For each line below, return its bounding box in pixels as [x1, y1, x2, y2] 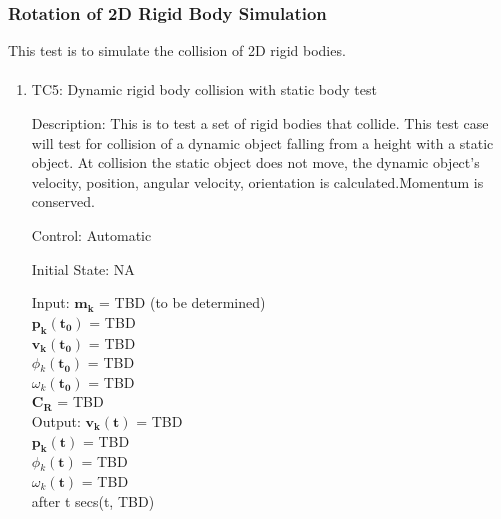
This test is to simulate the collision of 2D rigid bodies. [8, 40, 346, 61]
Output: [31, 410, 81, 431]
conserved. [31, 191, 95, 212]
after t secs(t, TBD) [31, 490, 155, 511]
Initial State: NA [31, 258, 135, 279]
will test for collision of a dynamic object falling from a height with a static [31, 132, 494, 153]
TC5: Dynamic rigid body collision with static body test [31, 79, 377, 100]
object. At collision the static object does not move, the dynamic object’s [31, 152, 480, 173]
